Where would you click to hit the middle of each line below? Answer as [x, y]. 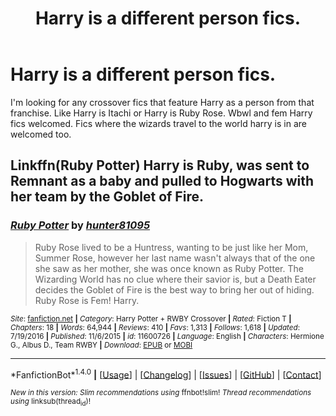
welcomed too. [41, 134]
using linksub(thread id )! [50, 402]
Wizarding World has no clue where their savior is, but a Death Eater [175, 279]
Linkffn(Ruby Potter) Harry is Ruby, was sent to [160, 165]
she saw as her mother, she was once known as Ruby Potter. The [169, 268]
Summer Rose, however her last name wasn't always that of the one [175, 258]
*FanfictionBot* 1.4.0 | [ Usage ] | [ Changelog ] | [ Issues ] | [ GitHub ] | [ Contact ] [166, 374]
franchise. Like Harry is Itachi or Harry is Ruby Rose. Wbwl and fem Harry [161, 113]
